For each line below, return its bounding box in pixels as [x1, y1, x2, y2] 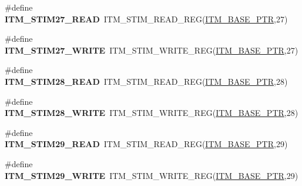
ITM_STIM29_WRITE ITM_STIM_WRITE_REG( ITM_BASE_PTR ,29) [5, 169, 298, 181]
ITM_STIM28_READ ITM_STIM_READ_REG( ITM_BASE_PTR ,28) [5, 75, 288, 87]
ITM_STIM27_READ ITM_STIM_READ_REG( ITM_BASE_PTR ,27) [5, 12, 288, 25]
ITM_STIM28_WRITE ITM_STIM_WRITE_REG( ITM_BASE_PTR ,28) [5, 107, 298, 119]
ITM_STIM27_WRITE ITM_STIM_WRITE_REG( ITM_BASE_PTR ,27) [5, 44, 298, 56]
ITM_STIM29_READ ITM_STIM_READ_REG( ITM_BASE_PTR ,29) [5, 138, 288, 150]
